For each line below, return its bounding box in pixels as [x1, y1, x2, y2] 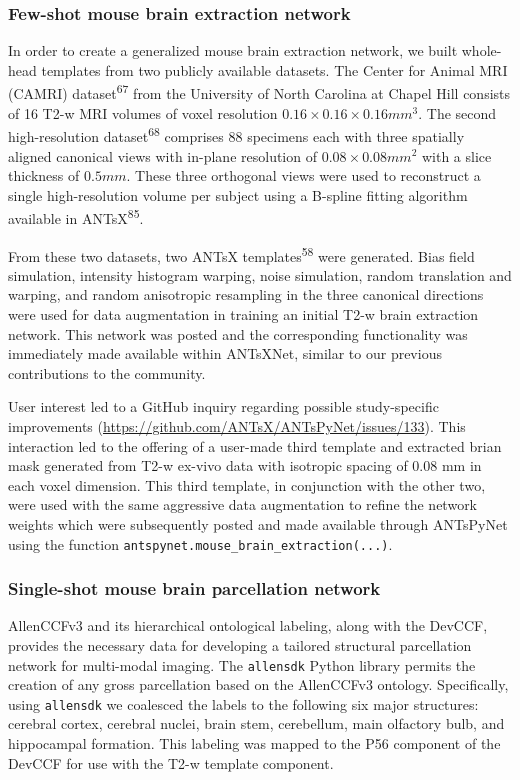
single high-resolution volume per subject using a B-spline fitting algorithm [8, 184, 468, 205]
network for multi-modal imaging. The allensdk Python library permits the [8, 654, 476, 675]
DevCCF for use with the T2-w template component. [8, 752, 334, 773]
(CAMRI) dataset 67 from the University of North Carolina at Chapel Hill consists [8, 80, 511, 104]
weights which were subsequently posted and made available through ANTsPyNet [8, 513, 508, 534]
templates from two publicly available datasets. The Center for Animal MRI [41, 59, 508, 80]
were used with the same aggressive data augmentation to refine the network [8, 494, 478, 515]
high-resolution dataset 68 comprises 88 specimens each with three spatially [8, 123, 465, 146]
